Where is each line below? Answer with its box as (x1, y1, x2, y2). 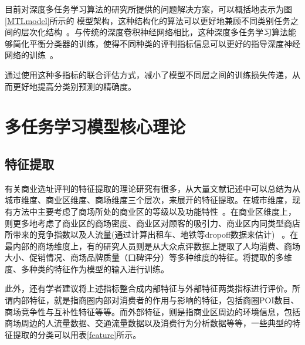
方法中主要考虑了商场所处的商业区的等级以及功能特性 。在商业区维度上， (12, 205, 296, 217)
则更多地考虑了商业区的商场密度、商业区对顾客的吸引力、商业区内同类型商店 (5, 217, 300, 229)
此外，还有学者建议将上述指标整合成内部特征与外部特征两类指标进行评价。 (5, 282, 292, 295)
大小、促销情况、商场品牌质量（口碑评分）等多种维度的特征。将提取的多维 (5, 251, 292, 263)
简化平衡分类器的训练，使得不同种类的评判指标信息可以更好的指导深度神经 (12, 37, 300, 49)
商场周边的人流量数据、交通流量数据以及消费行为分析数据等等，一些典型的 (5, 317, 292, 329)
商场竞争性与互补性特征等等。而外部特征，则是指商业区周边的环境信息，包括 (5, 305, 300, 317)
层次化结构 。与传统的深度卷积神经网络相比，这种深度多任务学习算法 (21, 26, 288, 38)
